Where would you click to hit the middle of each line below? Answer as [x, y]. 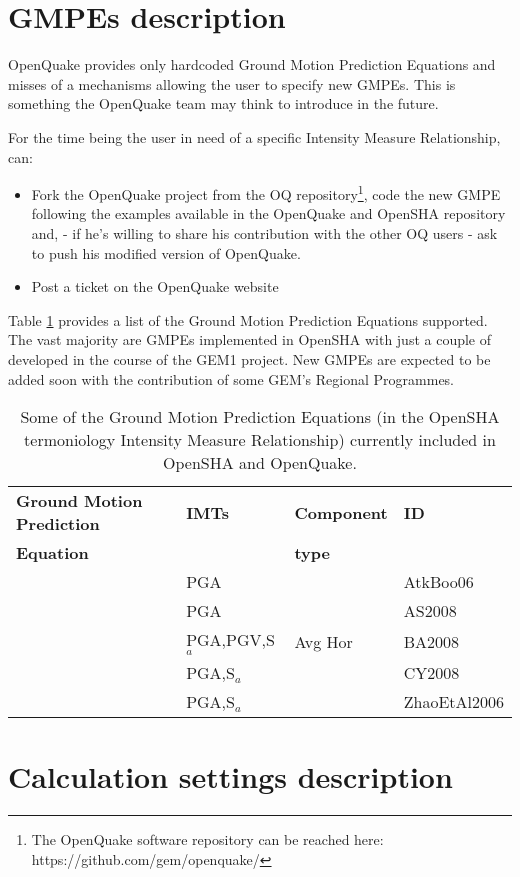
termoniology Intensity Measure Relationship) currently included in [260, 440]
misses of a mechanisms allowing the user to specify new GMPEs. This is [232, 83]
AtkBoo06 [438, 582]
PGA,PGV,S [230, 640]
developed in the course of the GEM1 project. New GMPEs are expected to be [249, 358]
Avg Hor [323, 642]
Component [341, 512]
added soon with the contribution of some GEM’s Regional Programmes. [231, 378]
